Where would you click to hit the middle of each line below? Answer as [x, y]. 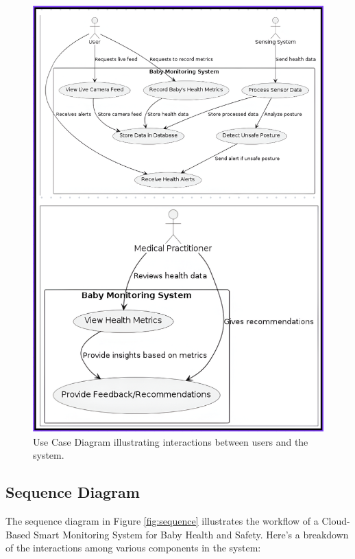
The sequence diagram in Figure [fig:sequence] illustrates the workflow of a [162, 521]
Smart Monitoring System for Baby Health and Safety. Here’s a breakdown [191, 534]
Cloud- [336, 521]
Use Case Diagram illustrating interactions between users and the [171, 441]
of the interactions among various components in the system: [133, 548]
